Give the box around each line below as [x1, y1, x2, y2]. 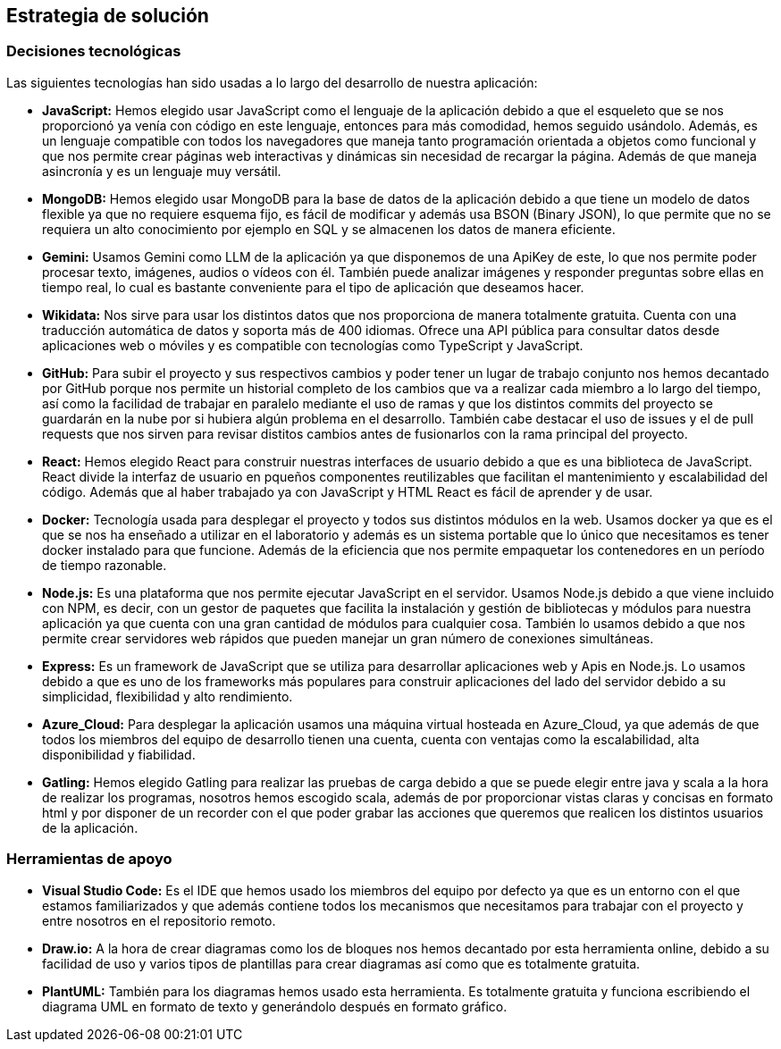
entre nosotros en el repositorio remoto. [42, 912, 276, 928]
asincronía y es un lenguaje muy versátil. [42, 163, 281, 179]
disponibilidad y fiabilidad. [42, 746, 196, 762]
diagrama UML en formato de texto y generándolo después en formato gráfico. [42, 998, 508, 1014]
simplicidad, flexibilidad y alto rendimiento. [42, 688, 293, 704]
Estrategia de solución [6, 4, 209, 27]
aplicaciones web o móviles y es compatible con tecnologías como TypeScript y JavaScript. [42, 337, 584, 353]
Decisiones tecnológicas [6, 42, 181, 61]
